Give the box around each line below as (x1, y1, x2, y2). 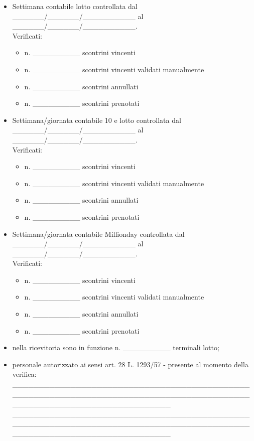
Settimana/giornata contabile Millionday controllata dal (12, 228, 185, 239)
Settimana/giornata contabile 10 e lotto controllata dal (12, 114, 181, 125)
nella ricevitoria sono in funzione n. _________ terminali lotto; (12, 342, 219, 353)
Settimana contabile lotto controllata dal (12, 1, 138, 11)
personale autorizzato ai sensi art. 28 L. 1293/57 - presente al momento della (12, 359, 248, 369)
